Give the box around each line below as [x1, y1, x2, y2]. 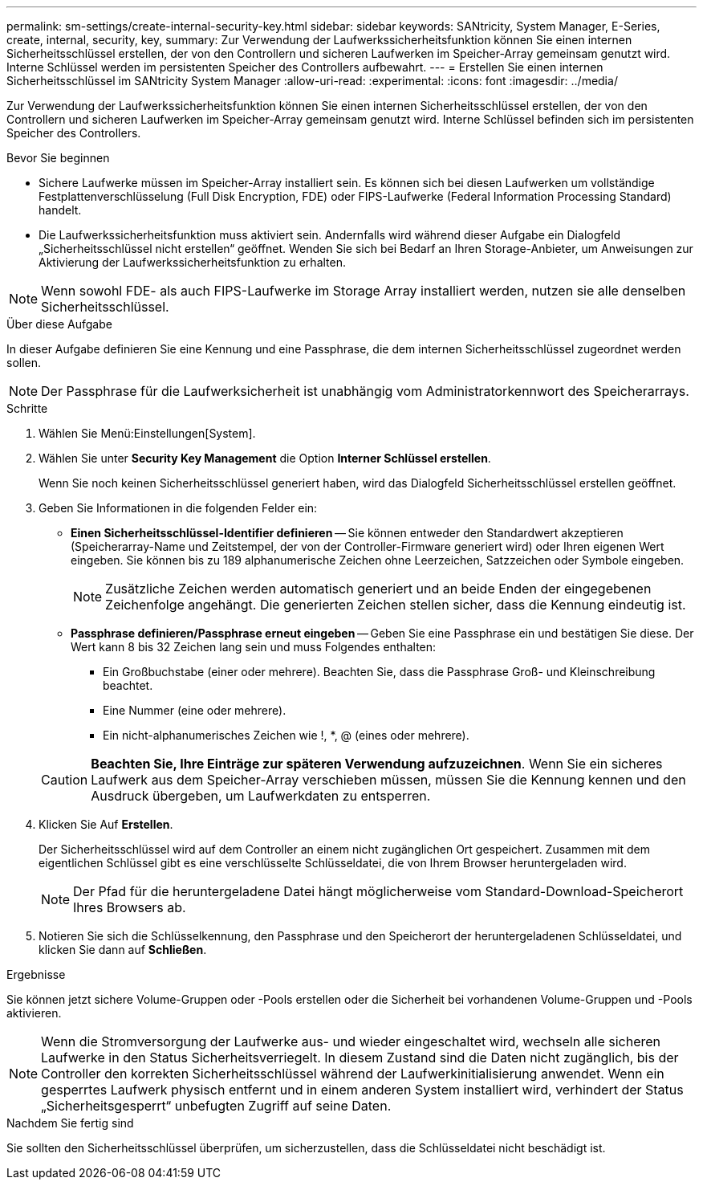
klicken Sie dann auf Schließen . [39, 943, 207, 956]
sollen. [6, 356, 42, 369]
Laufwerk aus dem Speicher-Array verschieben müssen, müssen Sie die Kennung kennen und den [91, 772, 686, 788]
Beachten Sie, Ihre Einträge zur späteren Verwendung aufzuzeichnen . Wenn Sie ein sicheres [91, 756, 663, 772]
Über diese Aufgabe [6, 317, 112, 331]
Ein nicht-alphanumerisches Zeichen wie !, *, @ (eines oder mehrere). [103, 728, 469, 742]
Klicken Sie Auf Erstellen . [39, 817, 173, 831]
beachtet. [103, 679, 153, 692]
